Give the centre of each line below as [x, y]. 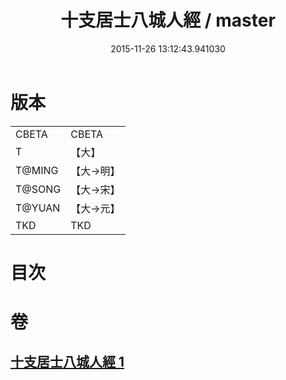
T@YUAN [38, 208]
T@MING [37, 170]
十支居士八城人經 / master [168, 20]
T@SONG [38, 189]
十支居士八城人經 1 [67, 362]
